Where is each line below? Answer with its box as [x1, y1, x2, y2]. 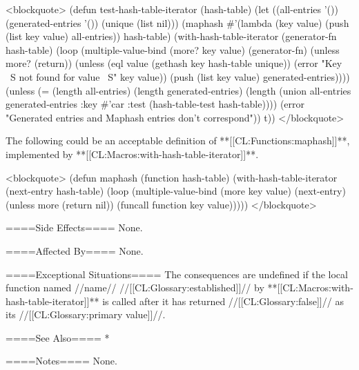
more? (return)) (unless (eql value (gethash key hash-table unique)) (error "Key [6, 56, 342, 70]
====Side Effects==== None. [6, 220, 143, 235]
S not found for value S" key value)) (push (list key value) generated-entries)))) [10, 69, 350, 84]
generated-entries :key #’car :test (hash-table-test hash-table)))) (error [6, 97, 305, 111]
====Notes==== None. [6, 353, 117, 368]
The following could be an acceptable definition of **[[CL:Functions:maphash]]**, [6, 133, 350, 148]
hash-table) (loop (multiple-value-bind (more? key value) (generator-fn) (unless [6, 42, 340, 57]
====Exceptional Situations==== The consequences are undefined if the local [6, 266, 348, 281]
